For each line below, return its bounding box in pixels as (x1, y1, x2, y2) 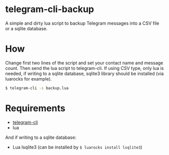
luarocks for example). (5, 75, 52, 82)
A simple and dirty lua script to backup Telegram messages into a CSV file (5, 20, 159, 26)
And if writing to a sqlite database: (5, 134, 77, 140)
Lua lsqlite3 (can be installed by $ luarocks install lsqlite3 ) (12, 144, 143, 150)
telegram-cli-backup (5, 4, 94, 15)
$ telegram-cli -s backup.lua (5, 86, 69, 91)
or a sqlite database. (5, 25, 48, 31)
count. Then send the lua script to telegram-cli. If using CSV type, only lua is (5, 65, 164, 71)
